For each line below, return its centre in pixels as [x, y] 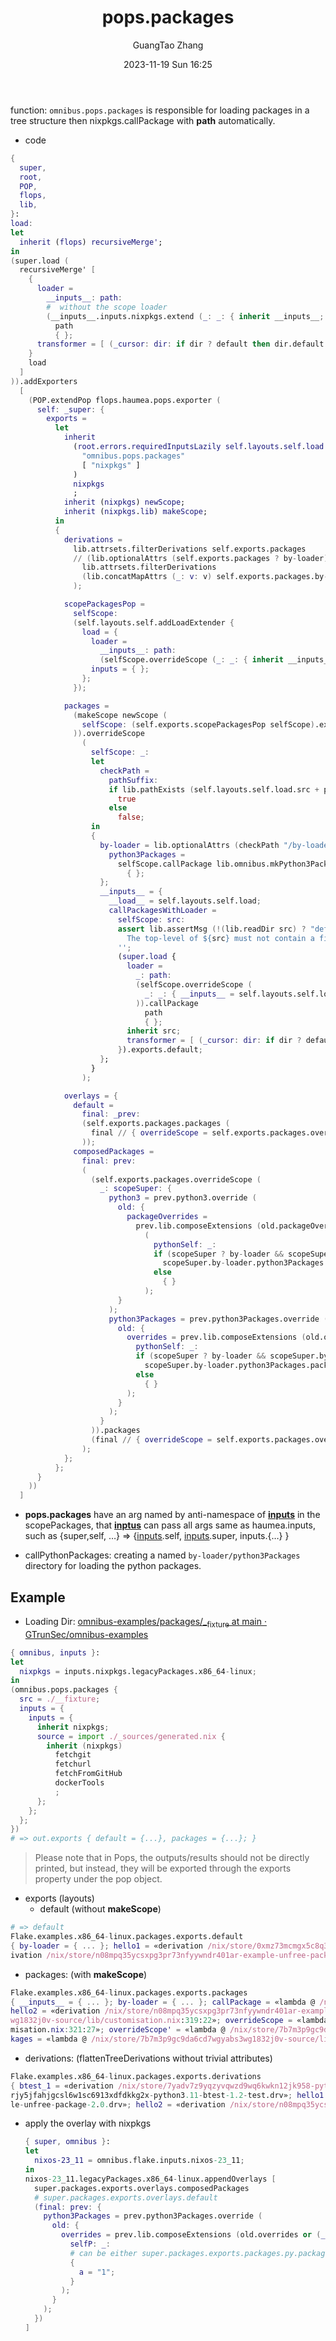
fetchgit [73, 1755]
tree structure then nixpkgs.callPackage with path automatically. [143, 120]
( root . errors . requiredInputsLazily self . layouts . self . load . [201, 447]
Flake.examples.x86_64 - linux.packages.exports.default [127, 1937]
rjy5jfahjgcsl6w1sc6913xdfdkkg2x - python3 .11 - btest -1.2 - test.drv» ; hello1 [167, 2095]
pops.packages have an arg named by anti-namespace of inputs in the [172, 1515]
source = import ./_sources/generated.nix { [131, 1736]
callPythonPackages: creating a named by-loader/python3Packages [162, 1555]
